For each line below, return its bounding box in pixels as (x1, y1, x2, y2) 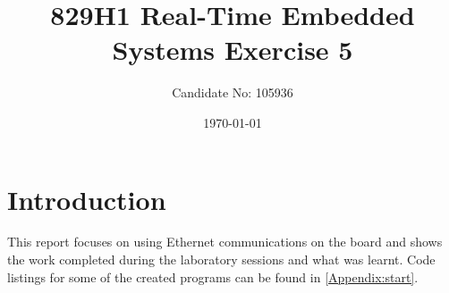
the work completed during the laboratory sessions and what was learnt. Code (7, 250, 436, 269)
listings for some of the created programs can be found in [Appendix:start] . (7, 267, 419, 286)
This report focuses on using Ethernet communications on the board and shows (7, 232, 443, 251)
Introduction (7, 180, 166, 217)
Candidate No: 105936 (172, 83, 293, 102)
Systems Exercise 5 (112, 31, 353, 68)
